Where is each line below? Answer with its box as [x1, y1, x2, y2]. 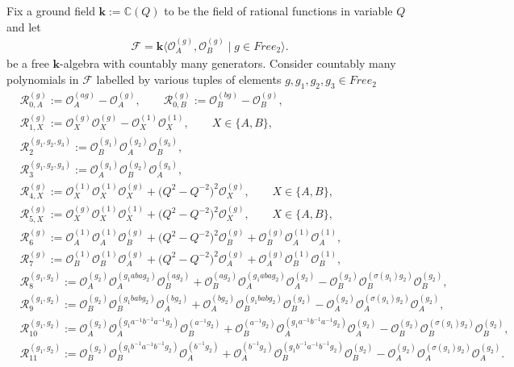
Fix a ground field [6, 2, 95, 19]
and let [6, 18, 41, 35]
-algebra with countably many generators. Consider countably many [60, 55, 396, 72]
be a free [6, 55, 49, 72]
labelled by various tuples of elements [96, 71, 282, 88]
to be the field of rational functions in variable [164, 2, 393, 19]
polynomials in [6, 71, 79, 88]
